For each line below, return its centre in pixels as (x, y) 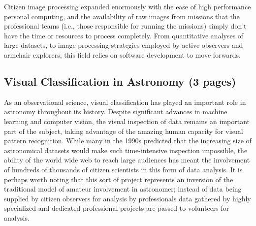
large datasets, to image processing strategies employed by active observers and (124, 45)
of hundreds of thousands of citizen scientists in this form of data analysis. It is (123, 169)
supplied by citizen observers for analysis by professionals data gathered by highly (128, 198)
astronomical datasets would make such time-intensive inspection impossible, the (126, 150)
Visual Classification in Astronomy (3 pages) (120, 81)
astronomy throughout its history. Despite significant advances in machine (116, 112)
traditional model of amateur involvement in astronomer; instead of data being (123, 189)
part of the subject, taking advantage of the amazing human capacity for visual (124, 131)
